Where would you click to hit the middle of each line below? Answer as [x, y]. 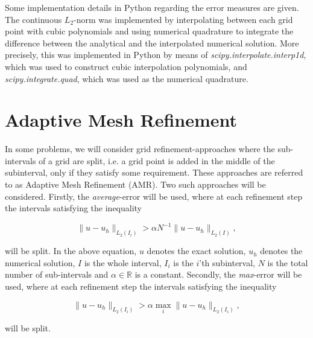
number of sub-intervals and [57, 274]
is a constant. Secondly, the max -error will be [218, 274]
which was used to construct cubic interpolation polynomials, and [126, 66]
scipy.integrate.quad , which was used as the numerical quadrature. [127, 78]
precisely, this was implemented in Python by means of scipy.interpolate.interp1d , [156, 55]
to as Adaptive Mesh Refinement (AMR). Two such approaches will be [135, 184]
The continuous [33, 19]
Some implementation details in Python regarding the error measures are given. [152, 7]
